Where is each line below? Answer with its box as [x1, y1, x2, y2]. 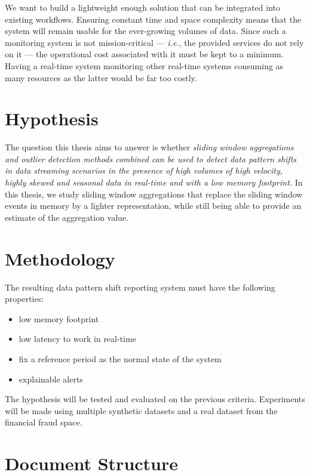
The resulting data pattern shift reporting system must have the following [5, 280, 275, 293]
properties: [5, 292, 44, 305]
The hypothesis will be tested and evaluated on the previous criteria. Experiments [5, 393, 305, 405]
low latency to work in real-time [19, 332, 136, 345]
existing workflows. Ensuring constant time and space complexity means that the [5, 13, 302, 25]
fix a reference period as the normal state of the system [19, 352, 222, 365]
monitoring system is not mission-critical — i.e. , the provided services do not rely [5, 36, 304, 48]
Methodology [5, 246, 115, 270]
